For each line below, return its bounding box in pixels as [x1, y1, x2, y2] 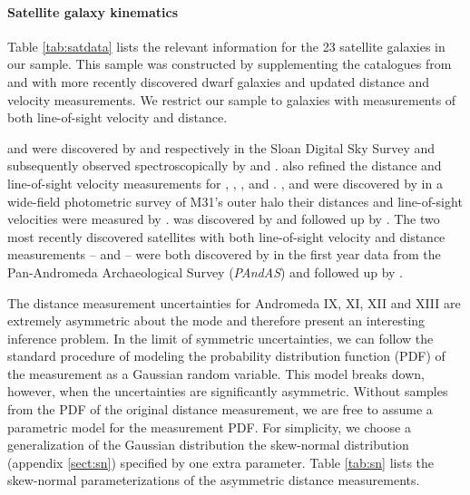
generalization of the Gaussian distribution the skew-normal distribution [7, 435, 409, 454]
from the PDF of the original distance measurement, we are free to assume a [7, 400, 433, 419]
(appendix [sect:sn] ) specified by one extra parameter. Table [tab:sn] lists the [7, 452, 435, 471]
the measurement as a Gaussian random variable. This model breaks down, [7, 364, 425, 383]
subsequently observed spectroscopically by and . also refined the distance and [7, 156, 442, 175]
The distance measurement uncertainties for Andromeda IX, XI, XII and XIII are [7, 293, 461, 312]
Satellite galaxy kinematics [7, 2, 179, 21]
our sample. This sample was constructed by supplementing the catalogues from [7, 54, 452, 73]
